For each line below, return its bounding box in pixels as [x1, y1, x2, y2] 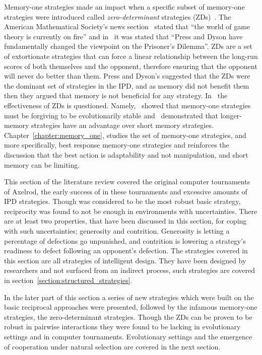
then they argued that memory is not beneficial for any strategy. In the [4, 90, 228, 101]
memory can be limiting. [4, 159, 80, 170]
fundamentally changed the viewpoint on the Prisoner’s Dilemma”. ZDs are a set [4, 41, 252, 51]
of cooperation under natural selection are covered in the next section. [4, 341, 221, 351]
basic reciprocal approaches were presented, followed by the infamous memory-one [4, 302, 257, 312]
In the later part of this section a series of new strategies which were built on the [4, 292, 254, 302]
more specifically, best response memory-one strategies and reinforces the [4, 139, 229, 150]
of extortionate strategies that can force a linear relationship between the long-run [4, 50, 258, 61]
